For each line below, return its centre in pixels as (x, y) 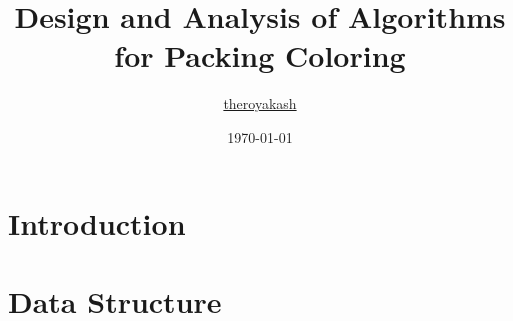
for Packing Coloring (260, 55)
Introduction (97, 222)
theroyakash (260, 103)
